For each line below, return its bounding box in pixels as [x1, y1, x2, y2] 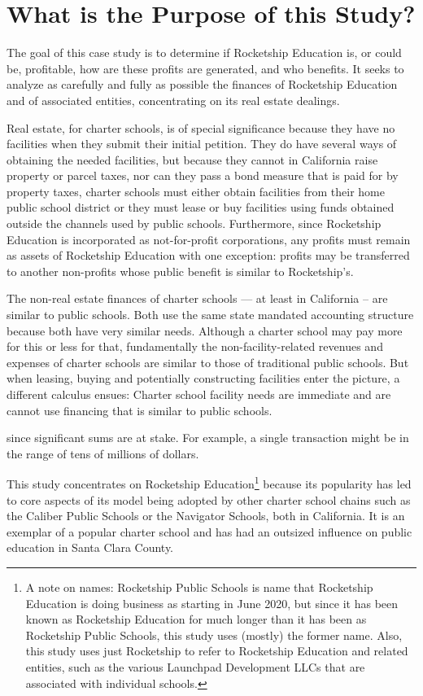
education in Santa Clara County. [7, 539, 174, 556]
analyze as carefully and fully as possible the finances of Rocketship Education [7, 76, 398, 93]
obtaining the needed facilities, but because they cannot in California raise [7, 151, 378, 168]
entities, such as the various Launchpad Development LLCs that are [25, 658, 365, 675]
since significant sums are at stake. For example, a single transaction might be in [7, 429, 409, 446]
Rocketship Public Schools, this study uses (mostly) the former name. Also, [25, 626, 403, 643]
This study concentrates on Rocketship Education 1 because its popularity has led [7, 473, 412, 492]
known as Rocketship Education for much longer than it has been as [25, 611, 367, 628]
